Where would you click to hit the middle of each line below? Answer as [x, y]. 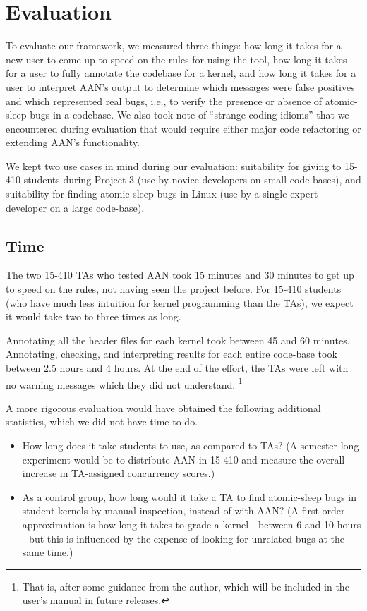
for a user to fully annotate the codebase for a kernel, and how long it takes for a [181, 73]
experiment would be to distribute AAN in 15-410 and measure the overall [183, 459]
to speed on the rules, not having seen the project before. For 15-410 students [174, 289]
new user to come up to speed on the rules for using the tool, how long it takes [176, 59]
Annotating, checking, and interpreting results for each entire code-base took [172, 354]
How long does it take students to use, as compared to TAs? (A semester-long [191, 446]
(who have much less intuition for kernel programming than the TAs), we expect [180, 302]
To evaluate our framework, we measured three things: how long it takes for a [174, 46]
